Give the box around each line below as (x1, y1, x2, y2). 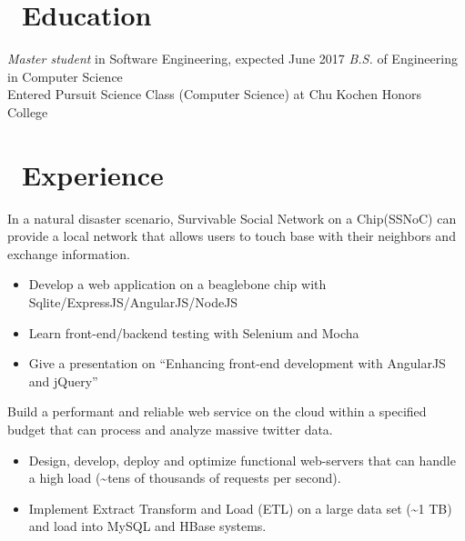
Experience (22, 155, 164, 193)
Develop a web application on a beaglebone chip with (28, 275, 327, 294)
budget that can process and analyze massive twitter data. (7, 419, 333, 438)
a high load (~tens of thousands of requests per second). (28, 468, 341, 487)
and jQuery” (28, 371, 98, 390)
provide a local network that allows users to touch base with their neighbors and (7, 226, 456, 245)
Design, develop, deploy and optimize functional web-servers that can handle (28, 450, 456, 469)
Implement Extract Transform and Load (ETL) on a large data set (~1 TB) (28, 498, 452, 517)
